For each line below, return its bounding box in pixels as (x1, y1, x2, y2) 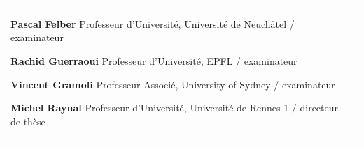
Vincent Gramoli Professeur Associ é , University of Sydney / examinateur (10, 77, 335, 91)
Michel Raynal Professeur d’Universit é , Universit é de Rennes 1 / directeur (10, 100, 339, 115)
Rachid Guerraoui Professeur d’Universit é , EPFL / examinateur (10, 53, 297, 68)
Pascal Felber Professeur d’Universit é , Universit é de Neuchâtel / (10, 16, 295, 31)
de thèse (10, 114, 45, 128)
